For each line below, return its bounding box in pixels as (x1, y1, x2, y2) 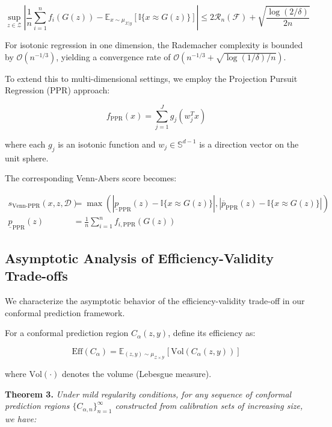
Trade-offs (5, 266, 68, 285)
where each (5, 137, 46, 150)
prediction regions (5, 399, 70, 412)
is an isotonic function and (58, 137, 156, 150)
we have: (5, 413, 37, 425)
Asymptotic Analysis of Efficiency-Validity (5, 248, 274, 267)
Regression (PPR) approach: (5, 84, 110, 96)
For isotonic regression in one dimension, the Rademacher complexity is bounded (5, 39, 303, 51)
